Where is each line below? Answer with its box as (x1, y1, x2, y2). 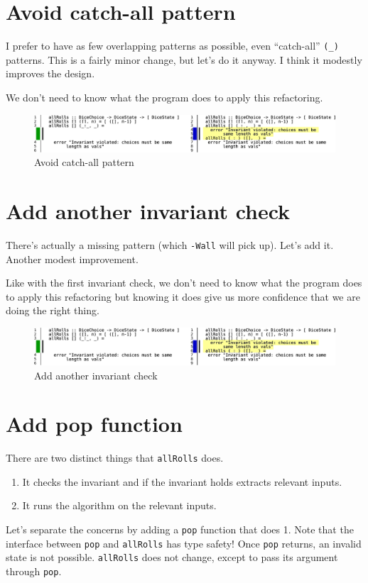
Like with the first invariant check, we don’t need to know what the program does (6, 275, 362, 290)
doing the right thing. (6, 303, 99, 318)
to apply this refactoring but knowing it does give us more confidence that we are (6, 289, 360, 304)
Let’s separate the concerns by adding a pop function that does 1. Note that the (6, 522, 354, 537)
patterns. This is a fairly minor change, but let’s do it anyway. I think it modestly (6, 52, 362, 67)
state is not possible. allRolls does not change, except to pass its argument (6, 550, 338, 565)
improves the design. (6, 66, 95, 81)
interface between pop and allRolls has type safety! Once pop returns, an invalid (6, 535, 362, 550)
